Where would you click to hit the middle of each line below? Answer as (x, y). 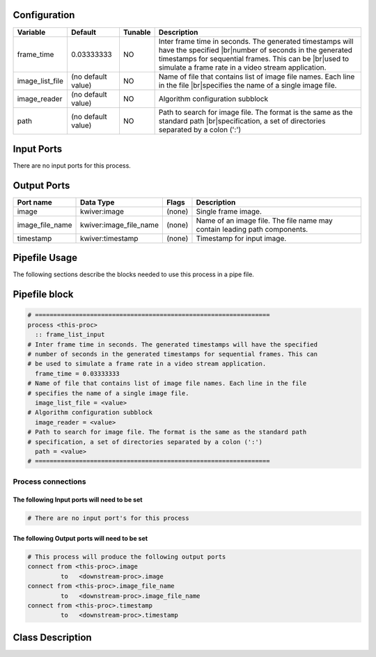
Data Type (97, 202)
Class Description (52, 637)
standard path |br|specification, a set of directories (242, 120)
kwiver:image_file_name (120, 225)
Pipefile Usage (45, 258)
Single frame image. (229, 211)
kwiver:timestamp (109, 238)
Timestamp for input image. (241, 238)
